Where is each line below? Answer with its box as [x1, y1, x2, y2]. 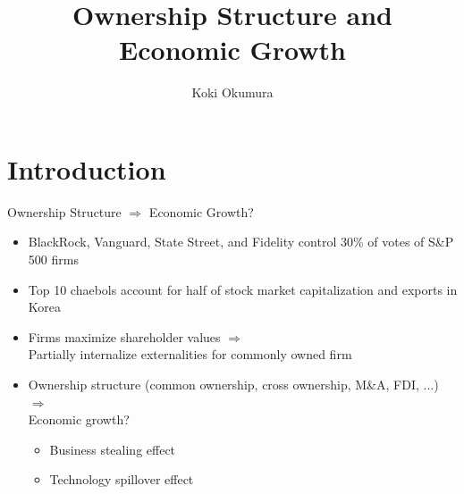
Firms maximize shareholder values [28, 327, 221, 346]
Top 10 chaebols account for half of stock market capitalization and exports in [28, 280, 458, 298]
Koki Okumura [191, 83, 274, 102]
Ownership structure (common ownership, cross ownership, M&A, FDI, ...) [28, 375, 439, 393]
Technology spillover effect [49, 470, 194, 489]
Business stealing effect [49, 440, 176, 458]
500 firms [28, 250, 79, 269]
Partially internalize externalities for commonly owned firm [28, 345, 352, 364]
